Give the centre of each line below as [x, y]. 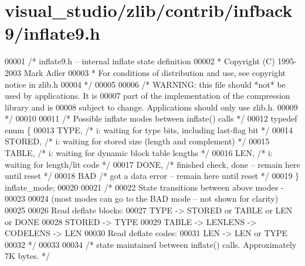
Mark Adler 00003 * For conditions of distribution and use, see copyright [155, 72]
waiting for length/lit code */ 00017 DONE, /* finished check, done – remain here [152, 164]
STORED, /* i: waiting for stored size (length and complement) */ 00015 [137, 141]
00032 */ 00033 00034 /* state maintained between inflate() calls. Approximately [151, 244]
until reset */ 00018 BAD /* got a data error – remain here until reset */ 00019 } [152, 176]
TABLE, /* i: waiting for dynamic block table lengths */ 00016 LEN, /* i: [139, 153]
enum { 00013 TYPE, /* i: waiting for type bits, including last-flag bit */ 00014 [149, 129]
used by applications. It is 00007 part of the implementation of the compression [148, 96]
